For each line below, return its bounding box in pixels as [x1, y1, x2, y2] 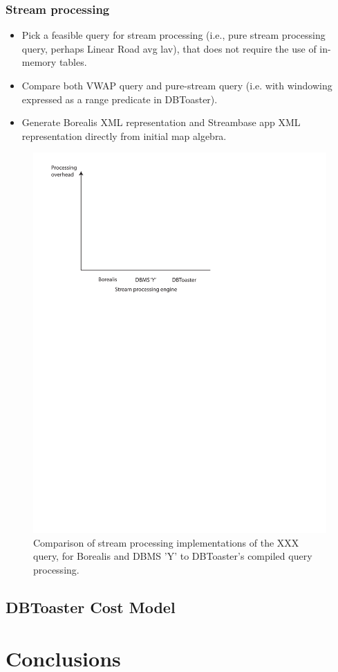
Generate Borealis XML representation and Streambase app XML [21, 115, 301, 130]
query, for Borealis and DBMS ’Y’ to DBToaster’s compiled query [33, 549, 312, 563]
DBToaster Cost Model [6, 596, 176, 618]
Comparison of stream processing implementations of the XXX [33, 535, 299, 549]
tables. [59, 55, 87, 69]
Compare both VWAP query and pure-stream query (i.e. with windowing [21, 78, 332, 92]
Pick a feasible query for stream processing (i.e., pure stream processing [21, 28, 326, 42]
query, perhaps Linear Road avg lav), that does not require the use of [21, 41, 317, 55]
